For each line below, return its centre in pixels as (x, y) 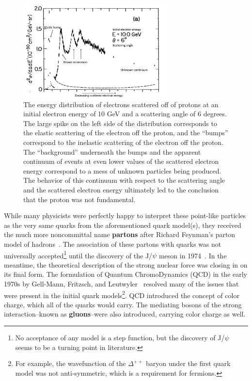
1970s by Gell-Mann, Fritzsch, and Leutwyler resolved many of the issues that (121, 283)
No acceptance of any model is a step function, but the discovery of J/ (120, 337)
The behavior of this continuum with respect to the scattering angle (124, 180)
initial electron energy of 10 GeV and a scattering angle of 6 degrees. (125, 114)
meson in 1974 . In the (193, 255)
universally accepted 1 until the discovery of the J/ (78, 254)
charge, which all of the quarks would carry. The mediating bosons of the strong (123, 304)
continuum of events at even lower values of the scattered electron (121, 161)
